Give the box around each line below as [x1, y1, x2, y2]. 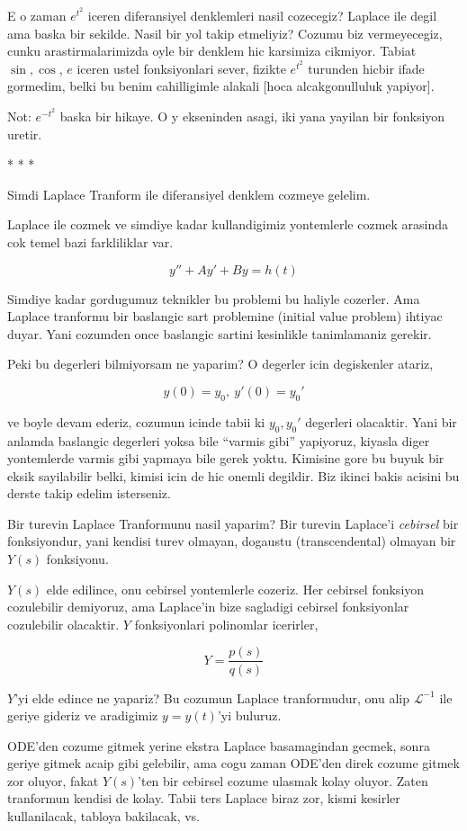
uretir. [7, 124, 42, 143]
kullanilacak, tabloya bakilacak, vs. [7, 807, 201, 826]
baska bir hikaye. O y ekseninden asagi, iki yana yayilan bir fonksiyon [59, 106, 445, 125]
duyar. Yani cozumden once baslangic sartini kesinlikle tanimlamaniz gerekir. [7, 324, 432, 343]
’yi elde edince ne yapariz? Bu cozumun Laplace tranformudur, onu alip [14, 688, 409, 707]
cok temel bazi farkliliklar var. [7, 232, 174, 251]
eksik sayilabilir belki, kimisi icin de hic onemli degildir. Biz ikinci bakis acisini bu [7, 466, 460, 485]
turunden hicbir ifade [308, 58, 425, 77]
